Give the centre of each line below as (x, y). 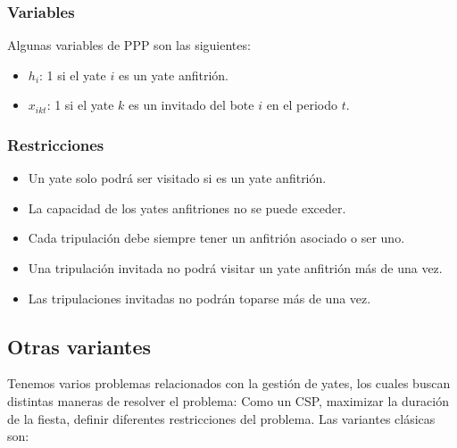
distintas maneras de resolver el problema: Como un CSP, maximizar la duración (228, 400)
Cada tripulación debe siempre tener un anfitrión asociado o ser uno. (216, 238)
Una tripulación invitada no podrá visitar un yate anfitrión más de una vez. (235, 268)
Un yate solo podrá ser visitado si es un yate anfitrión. (177, 178)
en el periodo (302, 105)
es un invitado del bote (191, 105)
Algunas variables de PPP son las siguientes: (129, 45)
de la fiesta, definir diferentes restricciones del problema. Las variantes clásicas (221, 418)
